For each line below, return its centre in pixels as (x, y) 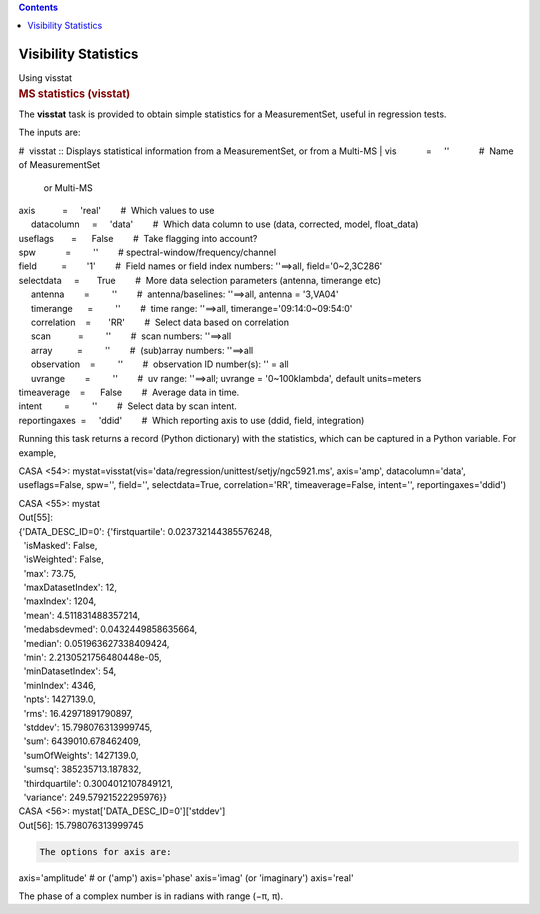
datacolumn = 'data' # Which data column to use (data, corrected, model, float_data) (224, 224)
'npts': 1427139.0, (59, 699)
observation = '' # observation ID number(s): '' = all (159, 364)
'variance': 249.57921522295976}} (95, 797)
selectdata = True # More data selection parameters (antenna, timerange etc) (200, 280)
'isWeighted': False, (63, 559)
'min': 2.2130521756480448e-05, (92, 657)
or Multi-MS (68, 187)
